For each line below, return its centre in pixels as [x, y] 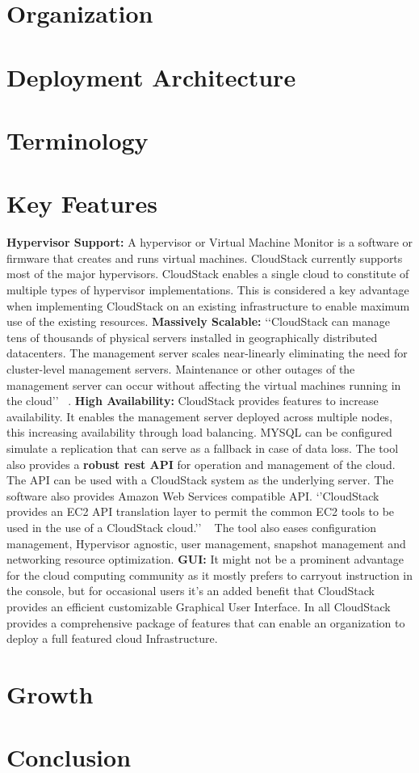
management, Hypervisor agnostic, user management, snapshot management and [206, 543]
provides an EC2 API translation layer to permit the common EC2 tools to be [201, 511]
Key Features [82, 203]
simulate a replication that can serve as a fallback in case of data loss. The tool [203, 448]
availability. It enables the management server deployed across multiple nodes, [200, 416]
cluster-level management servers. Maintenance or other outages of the [181, 369]
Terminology [78, 139]
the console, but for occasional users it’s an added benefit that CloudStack [191, 591]
